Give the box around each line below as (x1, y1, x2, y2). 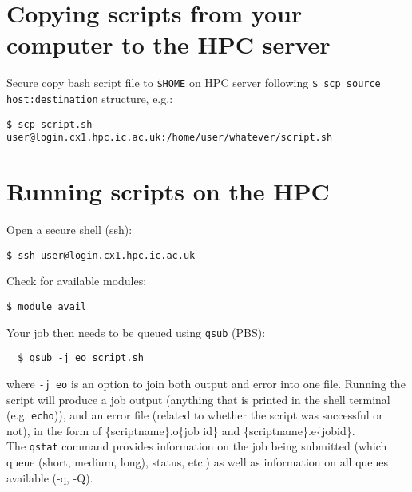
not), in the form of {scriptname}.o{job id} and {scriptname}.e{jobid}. (6, 422, 355, 438)
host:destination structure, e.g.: (6, 89, 173, 106)
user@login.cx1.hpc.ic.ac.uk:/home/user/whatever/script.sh (6, 132, 333, 144)
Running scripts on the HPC (6, 175, 330, 208)
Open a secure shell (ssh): (6, 221, 133, 238)
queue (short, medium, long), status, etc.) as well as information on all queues (6, 454, 389, 470)
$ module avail (6, 300, 87, 312)
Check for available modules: (6, 272, 147, 289)
